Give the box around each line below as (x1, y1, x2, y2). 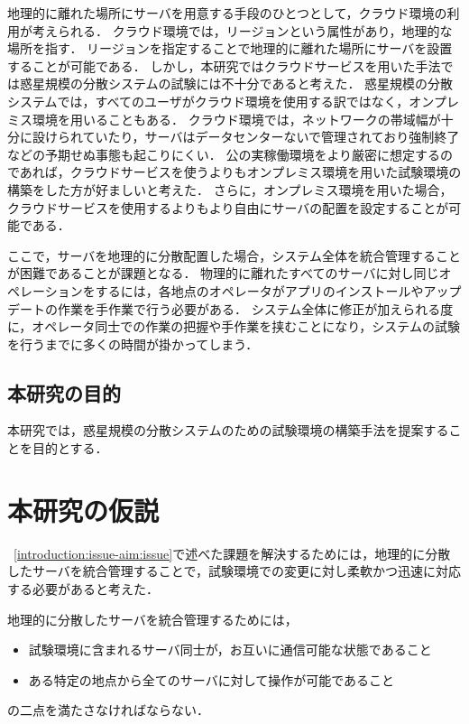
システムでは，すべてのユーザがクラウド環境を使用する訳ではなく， (7, 91, 409, 110)
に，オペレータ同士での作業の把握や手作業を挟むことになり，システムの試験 (7, 317, 460, 336)
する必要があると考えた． (7, 579, 159, 598)
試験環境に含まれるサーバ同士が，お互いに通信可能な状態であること (28, 640, 432, 659)
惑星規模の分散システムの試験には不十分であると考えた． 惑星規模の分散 (19, 74, 454, 93)
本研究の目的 (7, 378, 121, 406)
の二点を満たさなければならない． (7, 701, 209, 719)
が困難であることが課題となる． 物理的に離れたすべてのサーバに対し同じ (7, 264, 439, 283)
